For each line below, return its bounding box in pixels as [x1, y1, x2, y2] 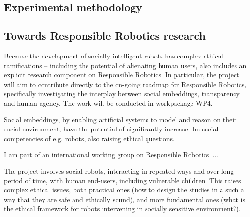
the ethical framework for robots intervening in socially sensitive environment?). [4, 203, 241, 214]
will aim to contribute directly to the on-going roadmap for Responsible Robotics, [4, 79, 247, 89]
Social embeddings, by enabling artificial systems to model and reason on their [4, 114, 237, 124]
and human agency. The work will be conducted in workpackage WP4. [4, 98, 213, 108]
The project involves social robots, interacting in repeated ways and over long [4, 165, 234, 175]
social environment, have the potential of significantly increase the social [4, 124, 219, 134]
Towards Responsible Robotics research [4, 28, 206, 43]
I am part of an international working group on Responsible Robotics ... [4, 149, 218, 159]
